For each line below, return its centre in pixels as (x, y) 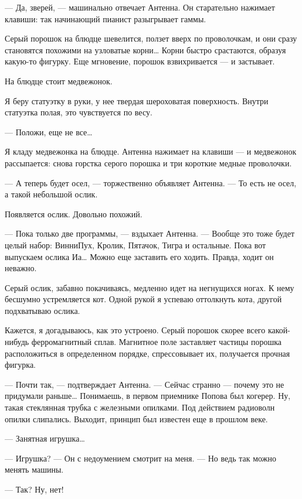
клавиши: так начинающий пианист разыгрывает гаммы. (106, 18)
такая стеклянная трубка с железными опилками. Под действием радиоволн (140, 407)
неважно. (21, 268)
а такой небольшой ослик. (51, 194)
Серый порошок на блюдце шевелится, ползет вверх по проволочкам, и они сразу (151, 38)
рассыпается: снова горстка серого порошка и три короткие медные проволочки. (148, 163)
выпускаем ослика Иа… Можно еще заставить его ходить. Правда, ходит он (139, 256)
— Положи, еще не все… (49, 131)
